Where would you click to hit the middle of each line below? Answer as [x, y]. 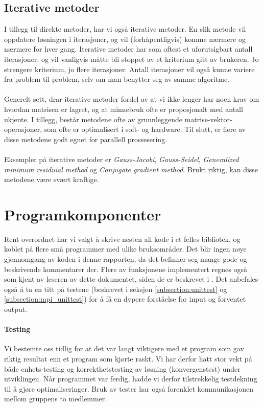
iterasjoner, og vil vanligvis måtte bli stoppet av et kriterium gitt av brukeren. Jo [131, 59]
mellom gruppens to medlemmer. [56, 399]
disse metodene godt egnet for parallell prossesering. [86, 139]
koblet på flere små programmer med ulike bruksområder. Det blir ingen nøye [125, 249]
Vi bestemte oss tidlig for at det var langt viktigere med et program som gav [124, 348]
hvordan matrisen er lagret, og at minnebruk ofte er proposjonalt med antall [124, 109]
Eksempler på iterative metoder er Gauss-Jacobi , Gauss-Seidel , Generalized [122, 159]
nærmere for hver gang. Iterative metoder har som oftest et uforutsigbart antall [128, 49]
